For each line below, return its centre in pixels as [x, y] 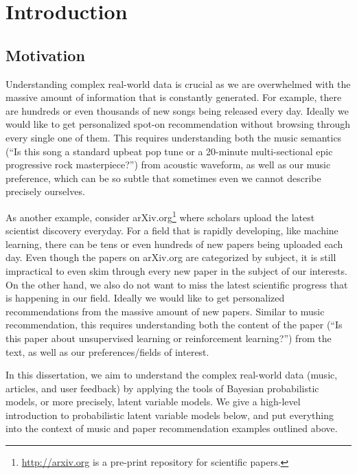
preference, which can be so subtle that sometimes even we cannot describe [163, 178]
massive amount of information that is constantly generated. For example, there [174, 97]
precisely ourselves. [45, 191]
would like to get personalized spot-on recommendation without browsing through [178, 124]
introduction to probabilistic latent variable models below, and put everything [170, 415]
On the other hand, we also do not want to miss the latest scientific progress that [177, 284]
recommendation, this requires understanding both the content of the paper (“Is [174, 325]
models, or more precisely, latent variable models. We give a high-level [153, 402]
